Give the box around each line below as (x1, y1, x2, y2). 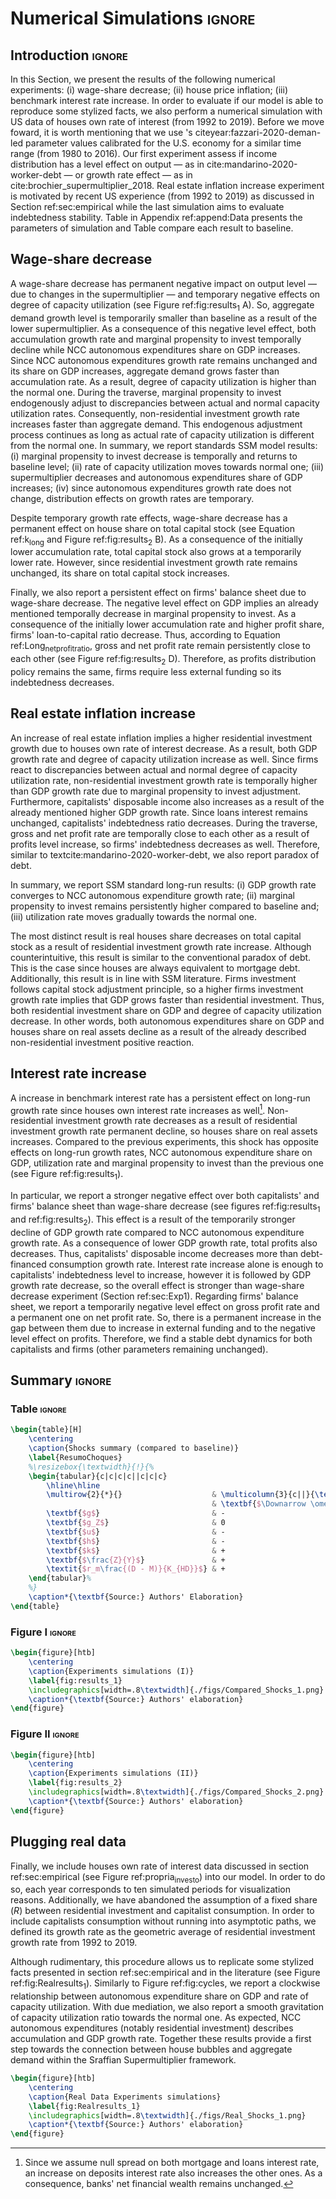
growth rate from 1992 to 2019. (10, 1937, 138, 1949)
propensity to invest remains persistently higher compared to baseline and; (10, 900, 320, 912)
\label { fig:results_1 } (28, 1675, 123, 1686)
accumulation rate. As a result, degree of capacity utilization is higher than (10, 375, 317, 387)
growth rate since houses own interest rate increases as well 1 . (10, 1102, 266, 1116)
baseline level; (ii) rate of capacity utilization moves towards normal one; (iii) (10, 460, 325, 472)
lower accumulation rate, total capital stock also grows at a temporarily (10, 546, 302, 558)
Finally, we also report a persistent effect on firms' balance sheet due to (10, 587, 307, 599)
